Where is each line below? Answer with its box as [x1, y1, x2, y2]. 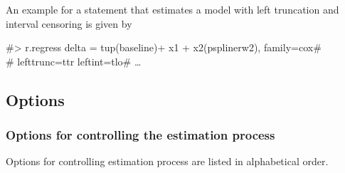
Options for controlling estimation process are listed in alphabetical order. [6, 154, 329, 169]
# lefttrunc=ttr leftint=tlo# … [6, 53, 142, 68]
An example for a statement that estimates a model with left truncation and [6, 2, 339, 16]
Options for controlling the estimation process [6, 126, 275, 144]
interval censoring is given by [6, 16, 132, 31]
